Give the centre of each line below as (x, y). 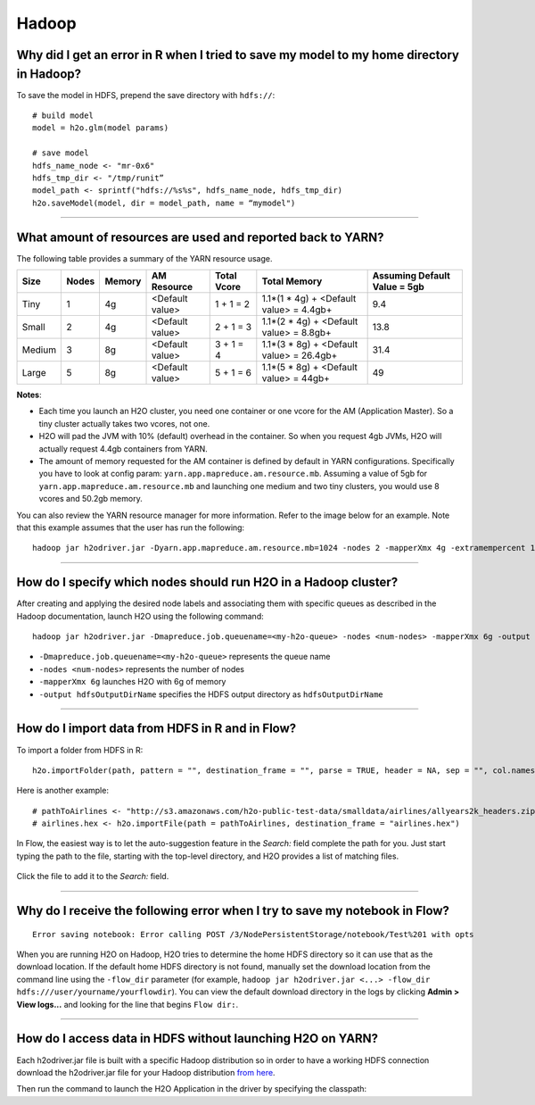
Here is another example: (62, 791)
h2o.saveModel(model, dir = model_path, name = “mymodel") (164, 203)
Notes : (29, 395)
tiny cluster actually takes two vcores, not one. (124, 423)
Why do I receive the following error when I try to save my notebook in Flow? (233, 911)
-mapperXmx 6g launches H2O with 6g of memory (132, 682)
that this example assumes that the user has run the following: (131, 528)
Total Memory (292, 281)
